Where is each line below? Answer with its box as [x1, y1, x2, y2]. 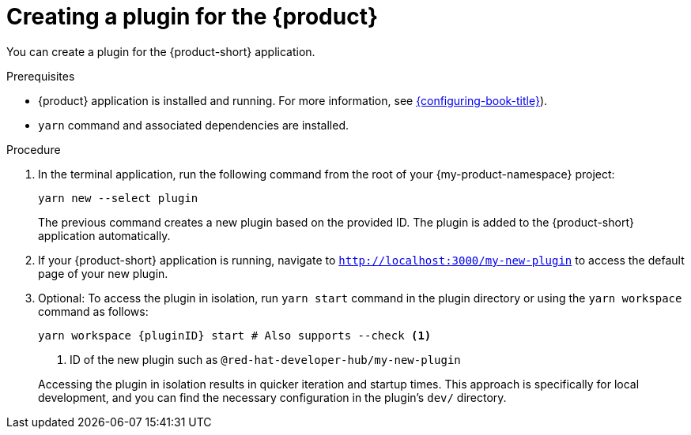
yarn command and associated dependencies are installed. [38, 118, 349, 132]
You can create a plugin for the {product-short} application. [6, 44, 315, 58]
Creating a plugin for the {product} [6, 3, 379, 30]
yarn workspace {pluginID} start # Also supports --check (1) [38, 328, 432, 342]
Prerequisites [6, 69, 75, 83]
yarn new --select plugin [38, 191, 198, 204]
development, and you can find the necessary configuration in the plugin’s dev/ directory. [38, 390, 507, 404]
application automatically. [38, 228, 171, 242]
